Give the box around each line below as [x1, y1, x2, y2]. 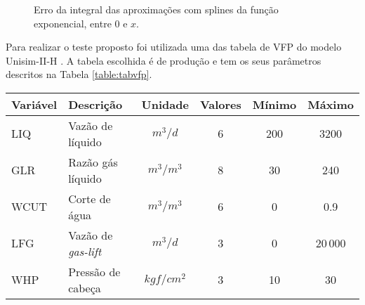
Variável [11, 96, 58, 112]
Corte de [68, 190, 111, 207]
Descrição [68, 96, 123, 112]
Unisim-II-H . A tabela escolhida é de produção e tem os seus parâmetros [6, 53, 321, 67]
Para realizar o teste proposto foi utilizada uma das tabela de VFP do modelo [6, 39, 342, 54]
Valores [199, 96, 241, 112]
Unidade [141, 96, 189, 112]
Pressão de [68, 263, 121, 280]
